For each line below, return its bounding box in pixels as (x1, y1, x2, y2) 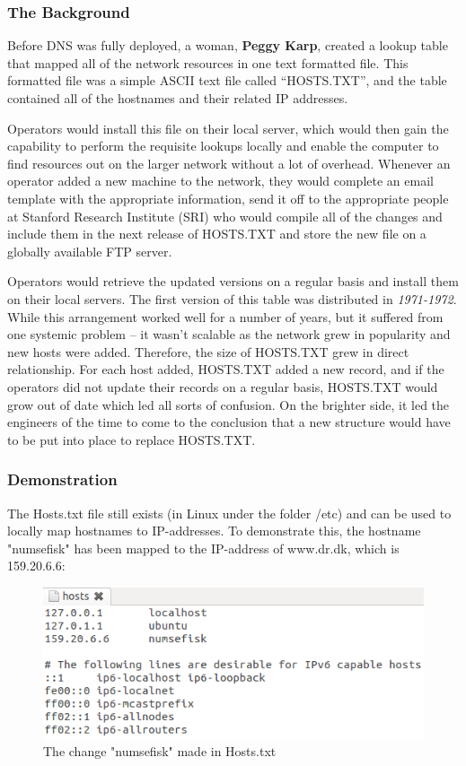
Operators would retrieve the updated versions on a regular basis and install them (7, 272, 459, 291)
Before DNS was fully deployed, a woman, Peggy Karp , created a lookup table (7, 36, 448, 55)
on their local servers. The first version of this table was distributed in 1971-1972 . (7, 289, 457, 308)
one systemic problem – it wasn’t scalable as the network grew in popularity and (7, 325, 451, 344)
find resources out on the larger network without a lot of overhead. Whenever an (7, 153, 451, 172)
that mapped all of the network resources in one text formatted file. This (7, 53, 409, 72)
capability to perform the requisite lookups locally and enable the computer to (7, 136, 439, 155)
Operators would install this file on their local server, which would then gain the (7, 118, 449, 137)
